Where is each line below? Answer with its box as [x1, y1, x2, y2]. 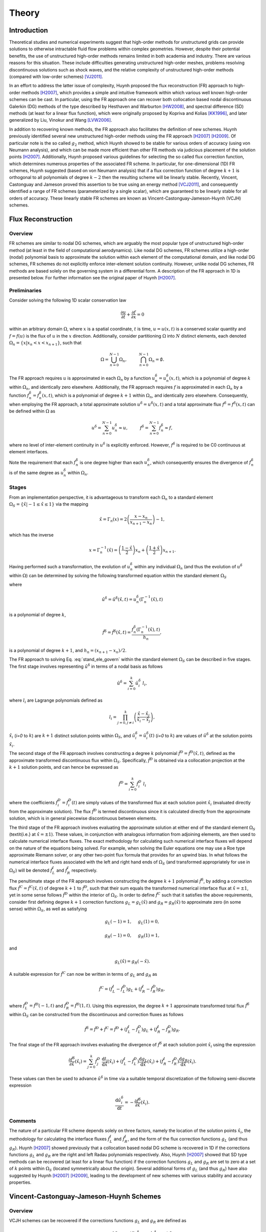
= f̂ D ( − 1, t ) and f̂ [29, 1002, 66, 1009]
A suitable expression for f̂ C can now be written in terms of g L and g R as [9, 971, 158, 978]
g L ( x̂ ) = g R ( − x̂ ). [114, 958, 150, 965]
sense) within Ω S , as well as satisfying [9, 906, 87, 913]
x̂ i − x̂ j [136, 717, 150, 724]
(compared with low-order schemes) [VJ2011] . [9, 74, 103, 80]
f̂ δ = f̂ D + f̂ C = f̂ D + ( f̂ [84, 1026, 128, 1032]
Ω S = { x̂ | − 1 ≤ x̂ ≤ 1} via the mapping [9, 501, 89, 508]
